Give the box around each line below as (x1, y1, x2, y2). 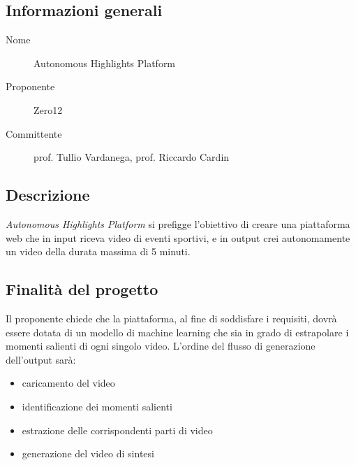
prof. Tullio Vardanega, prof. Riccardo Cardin (34, 150, 230, 164)
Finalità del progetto (6, 278, 158, 300)
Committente (6, 126, 62, 141)
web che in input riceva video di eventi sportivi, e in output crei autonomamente (6, 230, 350, 245)
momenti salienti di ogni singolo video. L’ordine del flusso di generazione (6, 338, 316, 353)
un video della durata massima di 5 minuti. (6, 244, 191, 259)
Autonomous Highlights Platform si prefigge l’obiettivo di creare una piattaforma (6, 216, 350, 231)
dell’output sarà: (6, 352, 76, 366)
